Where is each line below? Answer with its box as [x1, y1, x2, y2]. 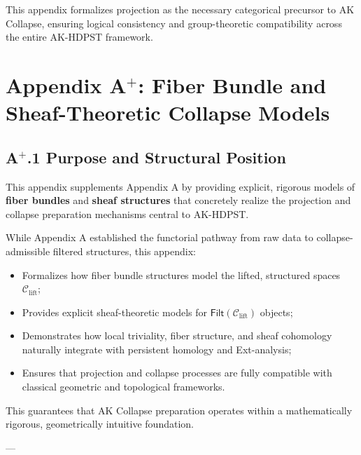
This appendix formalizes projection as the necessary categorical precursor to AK [6, 2, 355, 16]
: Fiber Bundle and [138, 70, 327, 99]
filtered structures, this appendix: [52, 243, 196, 258]
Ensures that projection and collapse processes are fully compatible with [22, 365, 332, 380]
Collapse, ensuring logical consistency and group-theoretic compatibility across [6, 15, 342, 30]
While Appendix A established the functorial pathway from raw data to [6, 230, 313, 245]
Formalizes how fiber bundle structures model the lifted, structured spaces [22, 267, 341, 282]
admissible [6, 243, 50, 258]
